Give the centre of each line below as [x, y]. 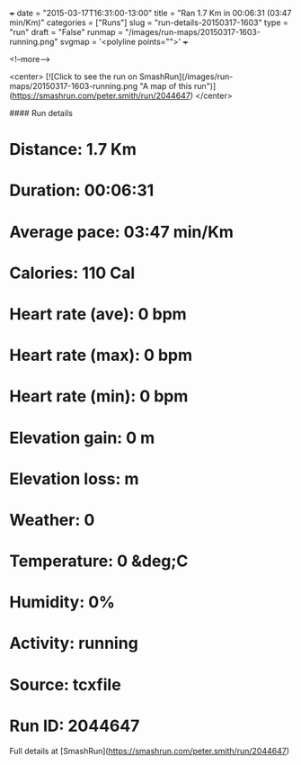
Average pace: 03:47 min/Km [121, 232]
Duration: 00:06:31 [82, 190]
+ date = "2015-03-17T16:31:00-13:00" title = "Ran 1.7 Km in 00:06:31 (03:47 [150, 13]
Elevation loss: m [74, 478]
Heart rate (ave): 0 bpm [98, 314]
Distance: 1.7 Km [73, 150]
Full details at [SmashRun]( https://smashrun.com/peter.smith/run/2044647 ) [150, 751]
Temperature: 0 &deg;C [99, 561]
